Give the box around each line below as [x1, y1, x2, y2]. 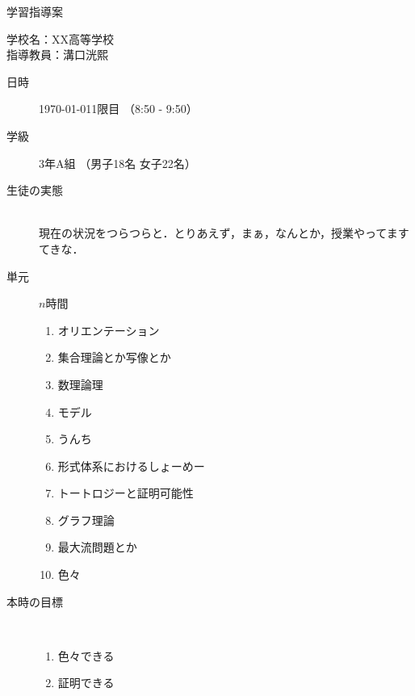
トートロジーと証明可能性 [57, 484, 194, 501]
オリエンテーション [57, 321, 160, 338]
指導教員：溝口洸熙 [6, 46, 108, 63]
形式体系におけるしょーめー [57, 457, 205, 474]
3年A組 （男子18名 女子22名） [39, 154, 196, 171]
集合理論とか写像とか [57, 349, 171, 366]
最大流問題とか [57, 539, 137, 556]
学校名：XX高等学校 [6, 30, 114, 47]
